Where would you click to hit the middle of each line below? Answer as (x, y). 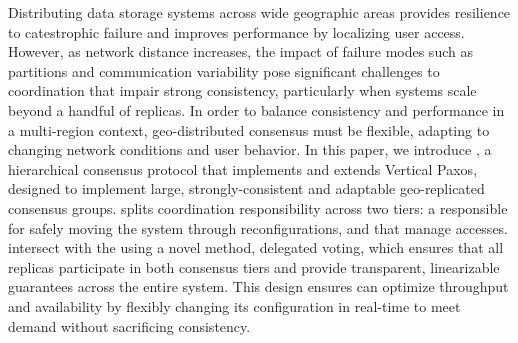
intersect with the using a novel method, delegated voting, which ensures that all (256, 247)
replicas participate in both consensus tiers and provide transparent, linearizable (254, 266)
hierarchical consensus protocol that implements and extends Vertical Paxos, (243, 168)
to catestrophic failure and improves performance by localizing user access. (236, 31)
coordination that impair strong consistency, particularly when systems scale (242, 90)
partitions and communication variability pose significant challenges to (224, 70)
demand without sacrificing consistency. (129, 325)
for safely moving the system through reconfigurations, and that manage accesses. (258, 227)
